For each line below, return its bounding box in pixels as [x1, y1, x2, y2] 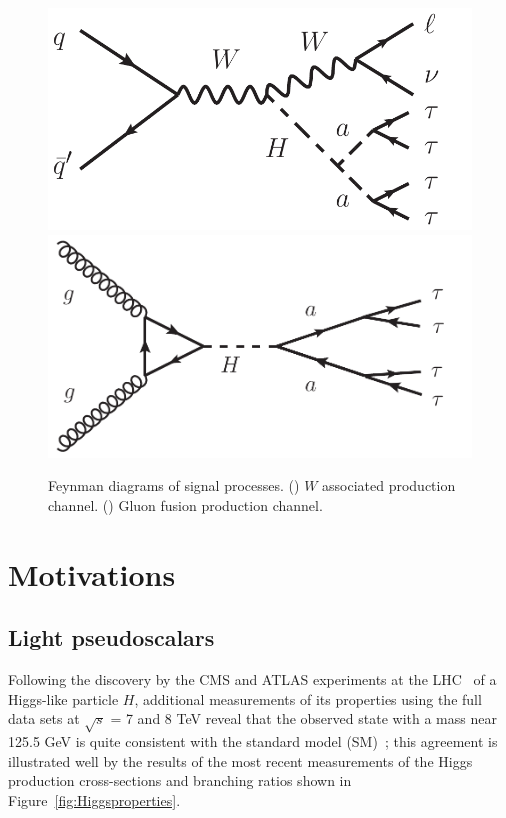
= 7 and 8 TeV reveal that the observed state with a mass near [110, 708, 497, 729]
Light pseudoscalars [8, 622, 215, 653]
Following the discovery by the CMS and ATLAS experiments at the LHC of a [8, 669, 497, 690]
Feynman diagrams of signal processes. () [48, 475, 300, 496]
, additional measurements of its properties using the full [134, 688, 482, 709]
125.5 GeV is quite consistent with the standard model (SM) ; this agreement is [8, 731, 498, 752]
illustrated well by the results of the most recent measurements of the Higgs [8, 750, 473, 771]
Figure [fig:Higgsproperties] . [8, 789, 181, 810]
